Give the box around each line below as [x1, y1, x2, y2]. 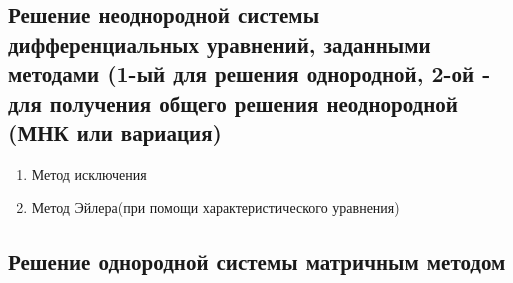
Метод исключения [31, 163, 147, 184]
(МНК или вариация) [8, 116, 222, 147]
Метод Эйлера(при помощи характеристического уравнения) [31, 197, 400, 218]
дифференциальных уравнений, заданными [8, 28, 431, 59]
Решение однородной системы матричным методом [8, 246, 506, 277]
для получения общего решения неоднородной [8, 87, 458, 118]
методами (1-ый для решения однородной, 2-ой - [8, 58, 491, 89]
